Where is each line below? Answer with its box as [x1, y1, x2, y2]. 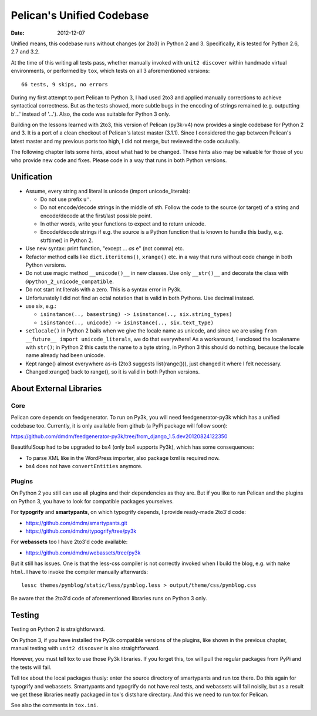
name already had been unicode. [25, 352, 106, 359]
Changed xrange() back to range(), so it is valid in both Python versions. [25, 368, 200, 375]
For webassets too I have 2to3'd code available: [11, 538, 128, 546]
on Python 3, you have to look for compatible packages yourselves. [11, 497, 174, 505]
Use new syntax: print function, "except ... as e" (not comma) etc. [25, 245, 184, 252]
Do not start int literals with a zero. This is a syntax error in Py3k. [25, 286, 182, 293]
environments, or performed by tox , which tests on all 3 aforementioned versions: [11, 68, 210, 75]
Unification [11, 172, 53, 182]
